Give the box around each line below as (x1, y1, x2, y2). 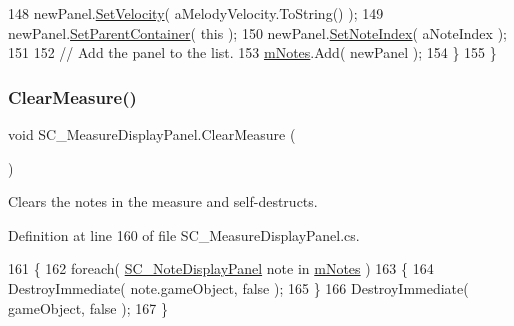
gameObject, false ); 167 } (8, 297, 168, 318)
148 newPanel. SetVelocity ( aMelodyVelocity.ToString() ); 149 (8, 3, 384, 23)
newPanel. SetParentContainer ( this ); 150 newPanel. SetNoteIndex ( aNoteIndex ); (8, 22, 507, 43)
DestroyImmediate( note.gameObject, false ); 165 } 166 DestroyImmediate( (8, 277, 469, 298)
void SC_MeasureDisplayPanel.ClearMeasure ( (8, 124, 296, 144)
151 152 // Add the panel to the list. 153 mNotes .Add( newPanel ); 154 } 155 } (8, 42, 497, 63)
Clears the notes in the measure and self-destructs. (8, 191, 318, 212)
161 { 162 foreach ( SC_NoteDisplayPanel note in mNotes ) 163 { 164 (8, 258, 434, 279)
